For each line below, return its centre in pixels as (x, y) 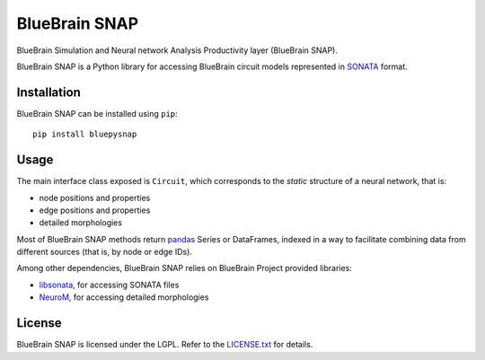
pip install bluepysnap (85, 134)
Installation (48, 92)
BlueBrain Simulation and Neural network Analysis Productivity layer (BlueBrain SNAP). (177, 50)
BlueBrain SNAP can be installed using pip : (97, 113)
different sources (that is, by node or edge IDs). (105, 252)
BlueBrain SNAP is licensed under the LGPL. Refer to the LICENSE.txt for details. (165, 345)
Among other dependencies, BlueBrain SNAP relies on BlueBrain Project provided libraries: (184, 268)
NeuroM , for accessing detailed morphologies (124, 297)
